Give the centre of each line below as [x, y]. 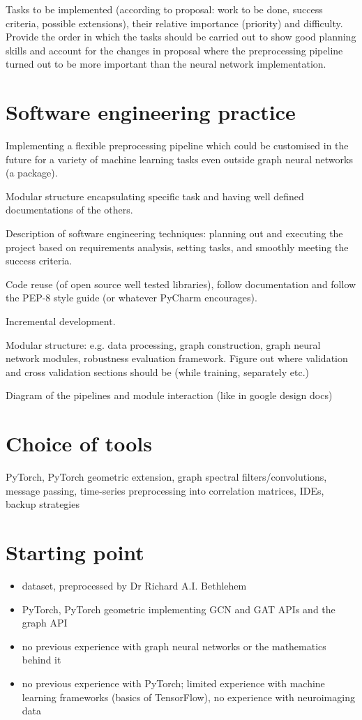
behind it [42, 660]
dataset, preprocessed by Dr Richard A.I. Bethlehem [134, 586]
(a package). [32, 173]
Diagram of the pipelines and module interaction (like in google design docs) [169, 395]
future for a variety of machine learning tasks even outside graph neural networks [179, 159]
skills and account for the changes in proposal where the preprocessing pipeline [174, 50]
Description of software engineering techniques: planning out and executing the [174, 233]
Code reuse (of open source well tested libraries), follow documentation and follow [181, 284]
